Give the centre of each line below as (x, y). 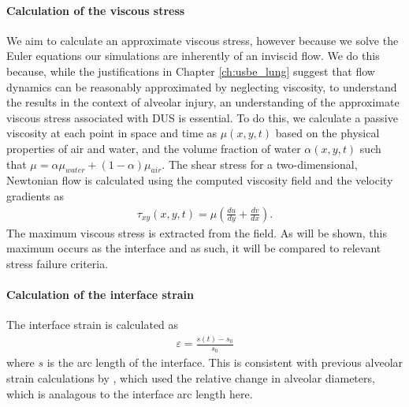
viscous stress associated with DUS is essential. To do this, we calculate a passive (202, 117)
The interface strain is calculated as (93, 325)
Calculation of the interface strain (100, 294)
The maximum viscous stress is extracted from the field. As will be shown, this (197, 232)
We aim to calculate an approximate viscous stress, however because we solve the (203, 40)
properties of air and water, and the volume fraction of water (154, 148)
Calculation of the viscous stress (96, 10)
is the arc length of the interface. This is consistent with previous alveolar (225, 362)
